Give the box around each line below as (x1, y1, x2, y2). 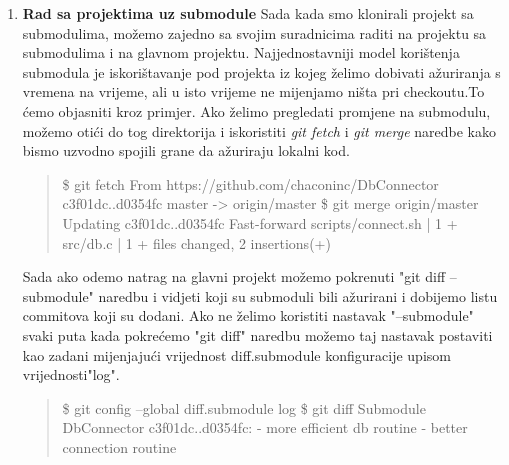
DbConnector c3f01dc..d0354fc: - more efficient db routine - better (62, 417, 468, 438)
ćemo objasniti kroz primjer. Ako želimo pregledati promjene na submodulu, (22, 100, 491, 121)
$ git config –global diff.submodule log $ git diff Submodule (62, 397, 426, 418)
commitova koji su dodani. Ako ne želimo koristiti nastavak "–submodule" (22, 305, 474, 326)
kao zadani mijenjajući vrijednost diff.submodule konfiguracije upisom (22, 344, 451, 365)
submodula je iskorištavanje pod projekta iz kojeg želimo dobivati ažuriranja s (22, 61, 501, 82)
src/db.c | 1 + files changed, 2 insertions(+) (62, 232, 331, 253)
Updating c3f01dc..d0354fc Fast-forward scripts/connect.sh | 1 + (62, 212, 458, 233)
